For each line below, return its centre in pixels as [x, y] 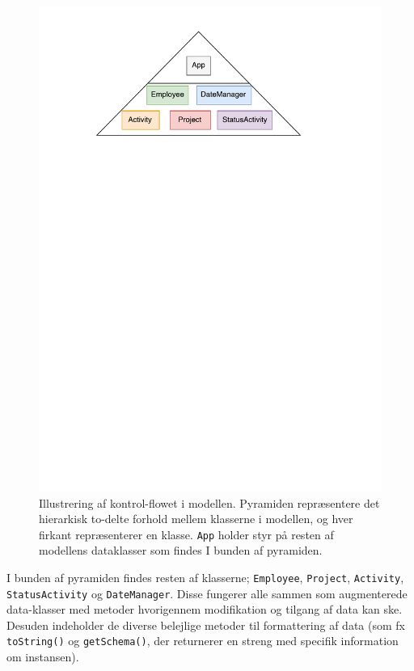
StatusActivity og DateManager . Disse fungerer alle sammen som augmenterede [207, 593]
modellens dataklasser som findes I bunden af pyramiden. [181, 550]
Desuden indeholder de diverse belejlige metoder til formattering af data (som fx [206, 625]
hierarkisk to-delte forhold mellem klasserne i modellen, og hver [196, 519]
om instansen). [43, 657]
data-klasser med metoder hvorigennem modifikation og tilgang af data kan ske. [205, 609]
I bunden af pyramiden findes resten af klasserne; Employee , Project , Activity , [205, 577]
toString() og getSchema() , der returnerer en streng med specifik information [203, 641]
